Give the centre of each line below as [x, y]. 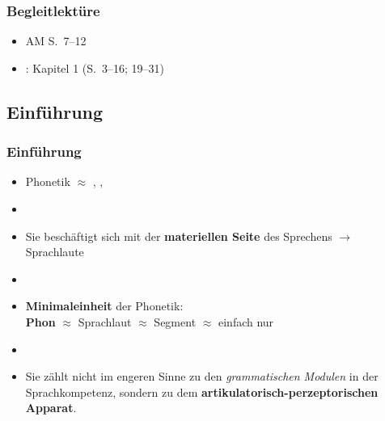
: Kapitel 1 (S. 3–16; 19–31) [95, 67]
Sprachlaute [55, 252]
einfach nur [246, 321]
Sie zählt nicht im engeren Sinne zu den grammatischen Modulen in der [202, 376]
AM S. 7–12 [56, 41]
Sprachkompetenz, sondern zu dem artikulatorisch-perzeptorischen [202, 392]
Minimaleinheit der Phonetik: [104, 306]
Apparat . [51, 408]
